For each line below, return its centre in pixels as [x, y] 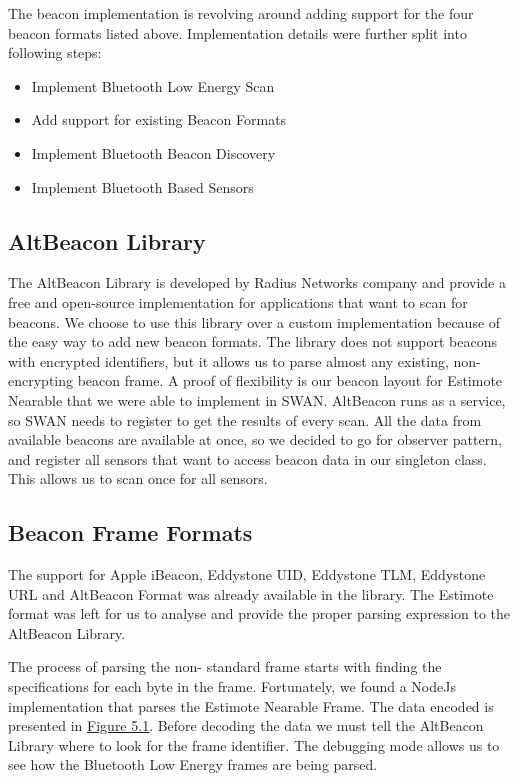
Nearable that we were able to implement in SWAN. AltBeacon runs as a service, [257, 399]
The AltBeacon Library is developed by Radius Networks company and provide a [257, 282]
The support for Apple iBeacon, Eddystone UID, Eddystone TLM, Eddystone [247, 574]
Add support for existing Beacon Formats [159, 119]
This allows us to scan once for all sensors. [138, 478]
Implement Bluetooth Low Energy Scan [153, 85]
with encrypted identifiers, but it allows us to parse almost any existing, [228, 360]
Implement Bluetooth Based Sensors [142, 186]
